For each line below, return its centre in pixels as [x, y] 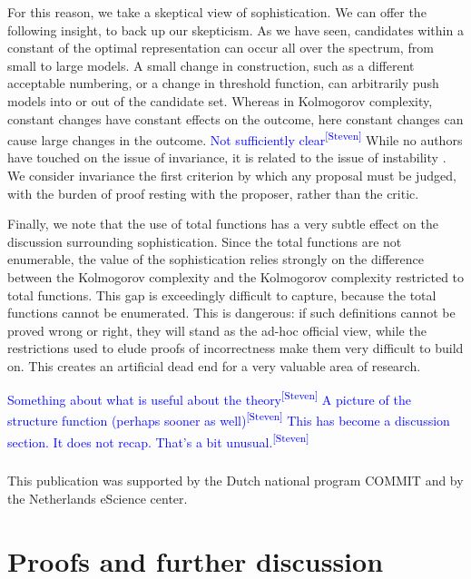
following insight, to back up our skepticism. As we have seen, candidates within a [235, 29]
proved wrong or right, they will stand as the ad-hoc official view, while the [217, 330]
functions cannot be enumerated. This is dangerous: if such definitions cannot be [231, 313]
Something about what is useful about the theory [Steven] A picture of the [209, 398]
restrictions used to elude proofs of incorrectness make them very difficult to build [235, 348]
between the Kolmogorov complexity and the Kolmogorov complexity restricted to [236, 276]
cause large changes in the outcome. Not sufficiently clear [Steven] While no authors [235, 138]
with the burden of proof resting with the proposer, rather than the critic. [213, 193]
